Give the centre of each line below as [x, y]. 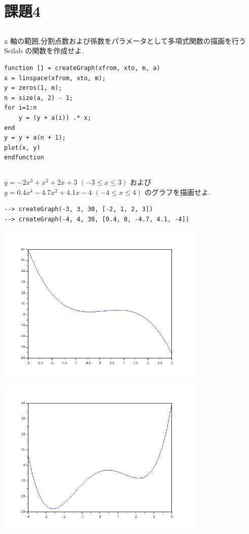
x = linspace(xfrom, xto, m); [55, 78]
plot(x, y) [22, 147]
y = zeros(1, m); [33, 88]
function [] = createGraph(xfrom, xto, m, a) [82, 68]
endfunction [24, 158]
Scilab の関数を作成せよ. [44, 51]
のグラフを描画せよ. [177, 192]
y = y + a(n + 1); [35, 138]
